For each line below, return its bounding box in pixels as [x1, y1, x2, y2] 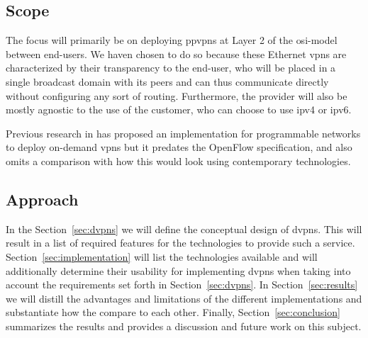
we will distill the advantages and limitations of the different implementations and [6, 291, 362, 305]
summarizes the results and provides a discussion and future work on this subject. [6, 318, 362, 333]
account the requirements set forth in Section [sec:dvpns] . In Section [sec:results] [6, 277, 358, 292]
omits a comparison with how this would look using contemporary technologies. [6, 153, 351, 168]
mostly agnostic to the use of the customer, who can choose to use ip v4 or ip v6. [6, 102, 352, 117]
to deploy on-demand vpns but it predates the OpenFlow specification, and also [6, 140, 352, 154]
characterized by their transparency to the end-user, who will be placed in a [6, 60, 336, 75]
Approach [6, 188, 79, 210]
